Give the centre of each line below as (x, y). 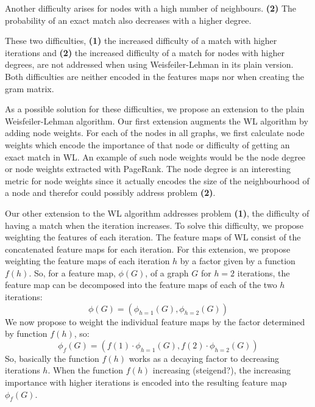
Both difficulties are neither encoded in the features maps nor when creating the (154, 76)
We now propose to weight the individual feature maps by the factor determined (155, 321)
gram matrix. (30, 88)
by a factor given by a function (238, 261)
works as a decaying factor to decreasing (204, 358)
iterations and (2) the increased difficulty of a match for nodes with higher (145, 52)
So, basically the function (52, 358)
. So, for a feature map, (72, 272)
